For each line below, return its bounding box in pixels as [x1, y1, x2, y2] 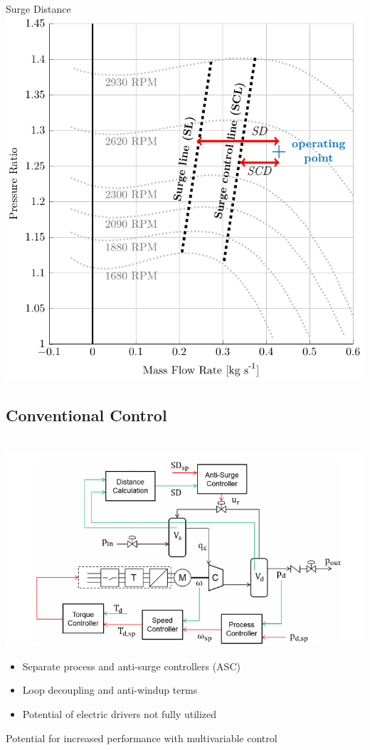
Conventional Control [6, 403, 167, 426]
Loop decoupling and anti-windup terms [22, 682, 198, 697]
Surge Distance [6, 1, 71, 16]
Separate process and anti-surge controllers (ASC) [22, 658, 240, 673]
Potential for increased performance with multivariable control [6, 730, 277, 745]
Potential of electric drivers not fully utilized [22, 706, 217, 721]
